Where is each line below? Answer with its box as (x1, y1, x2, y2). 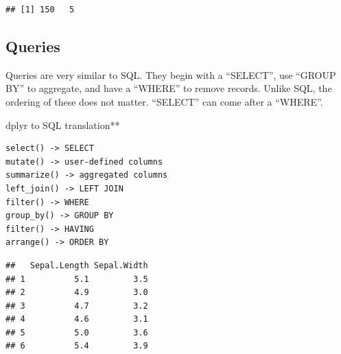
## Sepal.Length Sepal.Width (5, 260, 148, 270)
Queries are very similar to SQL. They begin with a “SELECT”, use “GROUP (5, 67, 336, 82)
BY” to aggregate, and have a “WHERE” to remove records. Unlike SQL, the (5, 81, 332, 95)
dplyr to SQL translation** (5, 117, 120, 132)
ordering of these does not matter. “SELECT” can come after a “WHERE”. (5, 94, 323, 108)
